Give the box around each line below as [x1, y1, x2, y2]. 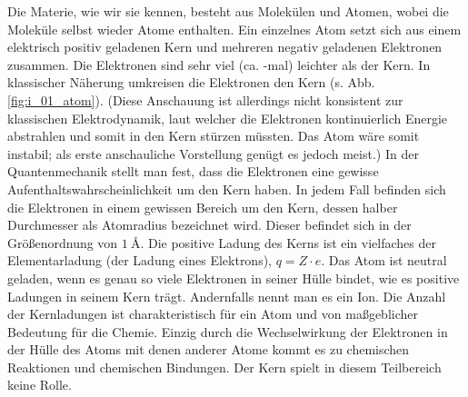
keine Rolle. [7, 375, 72, 394]
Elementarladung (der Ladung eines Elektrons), [7, 251, 273, 270]
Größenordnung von [7, 233, 118, 252]
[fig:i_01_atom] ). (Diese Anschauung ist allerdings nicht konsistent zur [7, 90, 403, 109]
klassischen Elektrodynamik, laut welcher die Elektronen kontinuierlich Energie [7, 108, 448, 127]
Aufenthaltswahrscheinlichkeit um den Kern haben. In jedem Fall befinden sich [7, 179, 446, 198]
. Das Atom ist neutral [321, 251, 447, 270]
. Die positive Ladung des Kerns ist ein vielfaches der [140, 233, 436, 252]
